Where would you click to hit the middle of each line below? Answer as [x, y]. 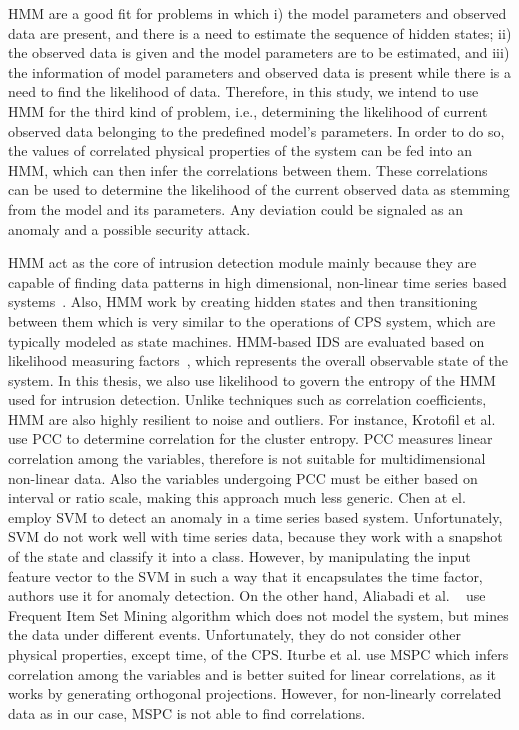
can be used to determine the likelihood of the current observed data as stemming [259, 189]
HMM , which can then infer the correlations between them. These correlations [248, 169]
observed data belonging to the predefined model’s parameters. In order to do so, [256, 130]
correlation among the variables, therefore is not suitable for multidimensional [247, 458]
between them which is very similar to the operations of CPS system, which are [252, 320]
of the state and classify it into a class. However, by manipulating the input [239, 556]
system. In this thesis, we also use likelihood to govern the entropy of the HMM [252, 379]
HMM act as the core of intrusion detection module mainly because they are [242, 262]
